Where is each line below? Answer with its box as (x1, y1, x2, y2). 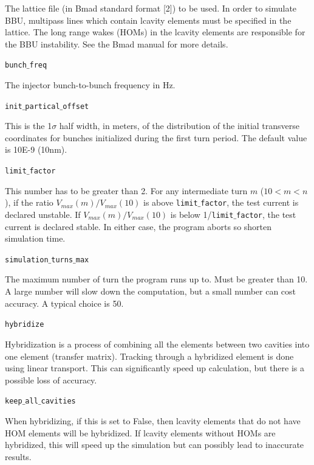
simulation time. (5, 232, 66, 245)
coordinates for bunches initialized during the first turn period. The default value (5, 131, 307, 144)
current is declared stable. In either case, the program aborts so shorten (5, 220, 272, 232)
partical (25, 102, 60, 111)
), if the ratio (5, 196, 53, 209)
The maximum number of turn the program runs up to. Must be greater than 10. (5, 273, 308, 285)
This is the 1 (5, 119, 52, 132)
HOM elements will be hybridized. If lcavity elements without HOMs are (5, 426, 276, 439)
